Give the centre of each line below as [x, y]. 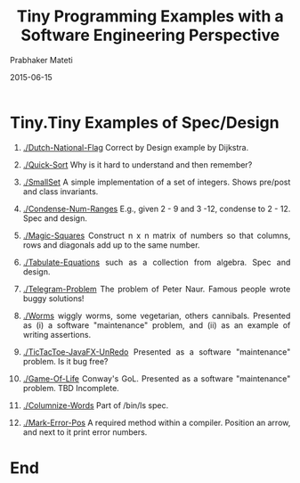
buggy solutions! [53, 298]
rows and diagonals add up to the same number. [111, 245]
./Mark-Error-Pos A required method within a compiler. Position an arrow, [157, 422]
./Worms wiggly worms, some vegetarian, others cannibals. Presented [157, 315]
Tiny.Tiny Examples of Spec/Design [145, 123]
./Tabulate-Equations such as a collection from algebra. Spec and [157, 262]
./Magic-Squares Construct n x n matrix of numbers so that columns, [157, 235]
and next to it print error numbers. [85, 432]
